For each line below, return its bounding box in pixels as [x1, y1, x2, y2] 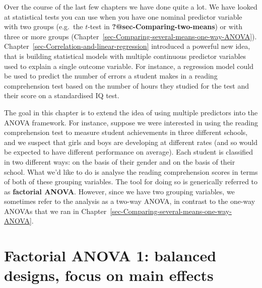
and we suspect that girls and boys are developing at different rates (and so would [4, 136, 258, 147]
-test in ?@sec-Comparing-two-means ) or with [88, 21, 243, 32]
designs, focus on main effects [4, 265, 214, 285]
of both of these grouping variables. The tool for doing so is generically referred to [4, 176, 258, 187]
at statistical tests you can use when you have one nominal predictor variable [4, 11, 242, 22]
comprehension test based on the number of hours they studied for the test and [4, 80, 249, 91]
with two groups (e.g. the [4, 21, 83, 32]
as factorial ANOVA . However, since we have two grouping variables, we [4, 186, 235, 196]
